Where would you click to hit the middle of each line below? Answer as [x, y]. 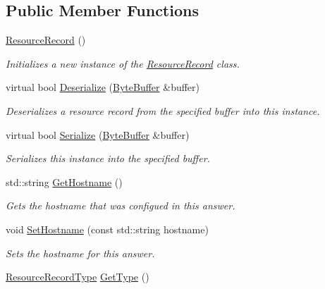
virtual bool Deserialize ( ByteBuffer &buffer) [103, 87]
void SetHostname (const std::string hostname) [107, 229]
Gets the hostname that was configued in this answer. [121, 205]
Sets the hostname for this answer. [80, 253]
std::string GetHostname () [64, 182]
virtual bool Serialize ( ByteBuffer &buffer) [98, 134]
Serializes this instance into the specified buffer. [108, 158]
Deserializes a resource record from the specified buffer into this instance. [163, 110]
